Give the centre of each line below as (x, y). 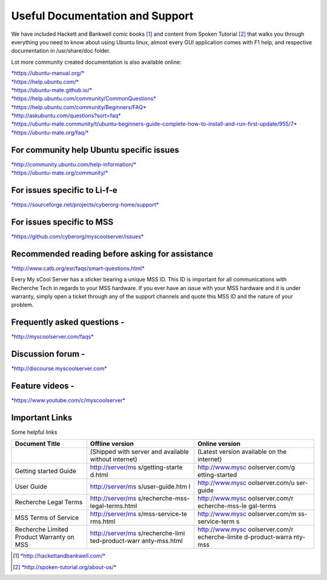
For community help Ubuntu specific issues (95, 150)
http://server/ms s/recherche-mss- (140, 499)
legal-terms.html (114, 506)
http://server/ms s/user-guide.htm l (140, 487)
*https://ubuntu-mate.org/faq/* (50, 132)
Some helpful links (34, 432)
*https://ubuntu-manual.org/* (48, 73)
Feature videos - (43, 386)
